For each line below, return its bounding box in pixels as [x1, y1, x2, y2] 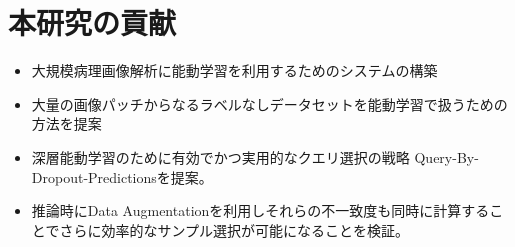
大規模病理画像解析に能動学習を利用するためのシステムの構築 [31, 60, 438, 81]
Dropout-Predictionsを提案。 [31, 166, 213, 187]
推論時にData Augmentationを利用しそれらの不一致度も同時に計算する [31, 200, 490, 221]
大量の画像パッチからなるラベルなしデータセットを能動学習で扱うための [31, 93, 508, 114]
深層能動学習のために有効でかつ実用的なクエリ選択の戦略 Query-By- [31, 146, 479, 167]
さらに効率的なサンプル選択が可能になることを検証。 [59, 219, 409, 240]
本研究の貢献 [8, 2, 177, 43]
